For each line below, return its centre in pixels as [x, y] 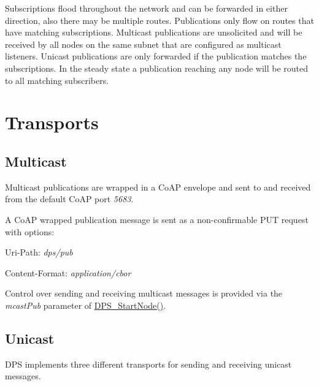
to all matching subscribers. [57, 80]
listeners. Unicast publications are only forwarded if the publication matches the [156, 56]
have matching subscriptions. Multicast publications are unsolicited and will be [154, 32]
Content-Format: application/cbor [68, 272]
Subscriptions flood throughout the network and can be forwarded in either [146, 8]
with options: [30, 231]
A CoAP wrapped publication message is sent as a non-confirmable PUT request [157, 219]
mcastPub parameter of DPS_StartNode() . [86, 305]
